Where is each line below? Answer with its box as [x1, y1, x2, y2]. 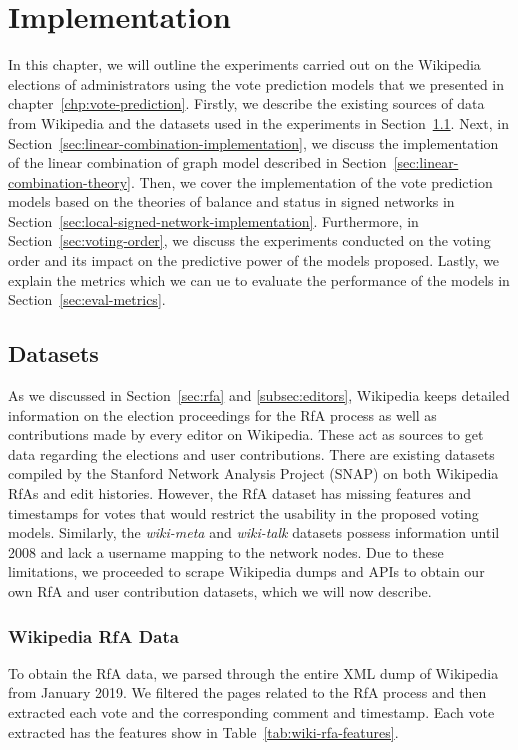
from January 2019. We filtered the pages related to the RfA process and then [8, 682, 487, 703]
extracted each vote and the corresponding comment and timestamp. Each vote [8, 701, 495, 722]
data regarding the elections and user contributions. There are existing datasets [8, 443, 495, 464]
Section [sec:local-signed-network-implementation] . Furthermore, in [8, 210, 419, 231]
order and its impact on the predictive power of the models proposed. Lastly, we [8, 250, 500, 271]
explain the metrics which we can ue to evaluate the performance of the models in [8, 269, 510, 290]
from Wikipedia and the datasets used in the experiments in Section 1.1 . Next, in [8, 112, 509, 133]
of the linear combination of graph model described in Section [8, 152, 387, 173]
